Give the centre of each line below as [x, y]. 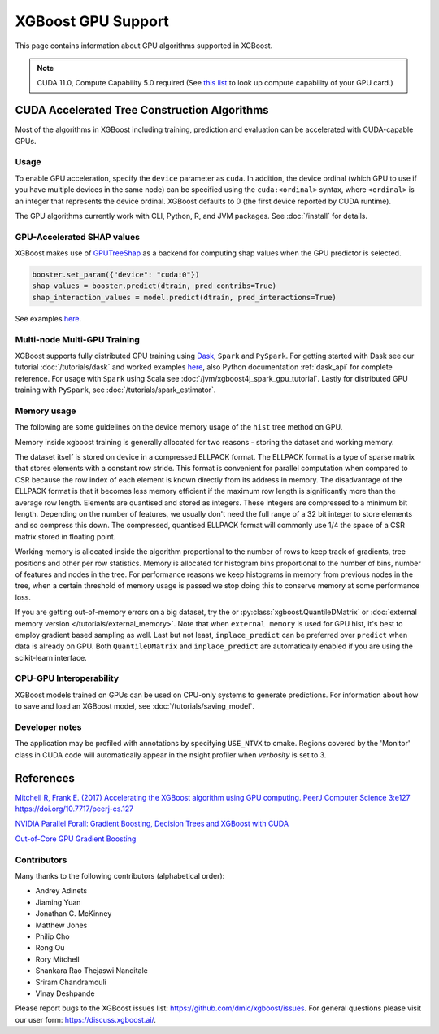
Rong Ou [50, 948]
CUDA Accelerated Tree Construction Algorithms [142, 110]
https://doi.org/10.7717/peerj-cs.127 [74, 809]
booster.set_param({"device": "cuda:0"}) [116, 275]
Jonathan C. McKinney [74, 914]
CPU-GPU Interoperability [67, 678]
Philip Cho [52, 936]
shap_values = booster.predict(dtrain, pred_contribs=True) [154, 286]
